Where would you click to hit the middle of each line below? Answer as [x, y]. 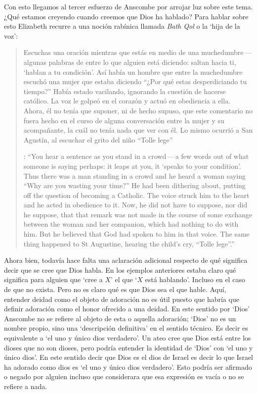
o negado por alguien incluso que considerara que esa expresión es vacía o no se [124, 376]
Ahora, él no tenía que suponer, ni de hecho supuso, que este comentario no [138, 110]
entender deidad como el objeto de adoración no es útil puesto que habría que [122, 299]
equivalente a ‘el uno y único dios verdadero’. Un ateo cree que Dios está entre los [128, 338]
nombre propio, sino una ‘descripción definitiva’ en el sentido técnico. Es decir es [126, 328]
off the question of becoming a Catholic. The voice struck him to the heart [136, 195]
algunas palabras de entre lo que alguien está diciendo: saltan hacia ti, [130, 62]
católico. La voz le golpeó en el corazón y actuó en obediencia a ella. [127, 101]
